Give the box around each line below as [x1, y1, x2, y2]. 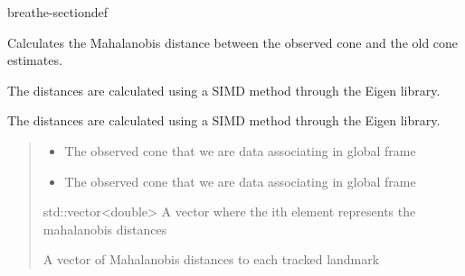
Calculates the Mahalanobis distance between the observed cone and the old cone [7, 32, 459, 51]
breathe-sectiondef [7, 3, 108, 21]
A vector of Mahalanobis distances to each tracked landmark [43, 250, 380, 269]
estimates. [7, 51, 62, 69]
